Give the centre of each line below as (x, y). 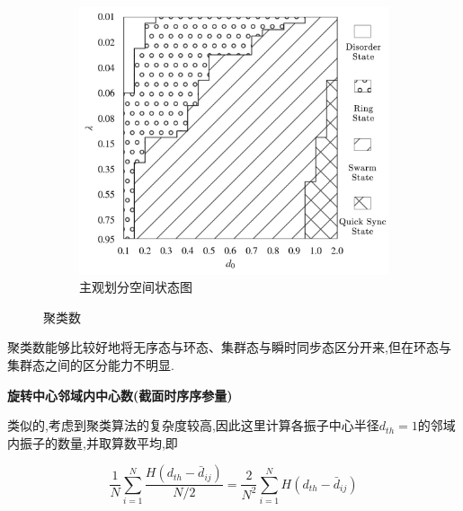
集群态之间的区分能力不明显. (91, 365)
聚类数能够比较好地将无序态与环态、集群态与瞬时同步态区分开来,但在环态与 (229, 347)
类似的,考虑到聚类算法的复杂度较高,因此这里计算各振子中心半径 (193, 425)
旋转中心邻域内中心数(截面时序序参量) (120, 395)
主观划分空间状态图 (136, 287)
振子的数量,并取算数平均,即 (98, 442)
